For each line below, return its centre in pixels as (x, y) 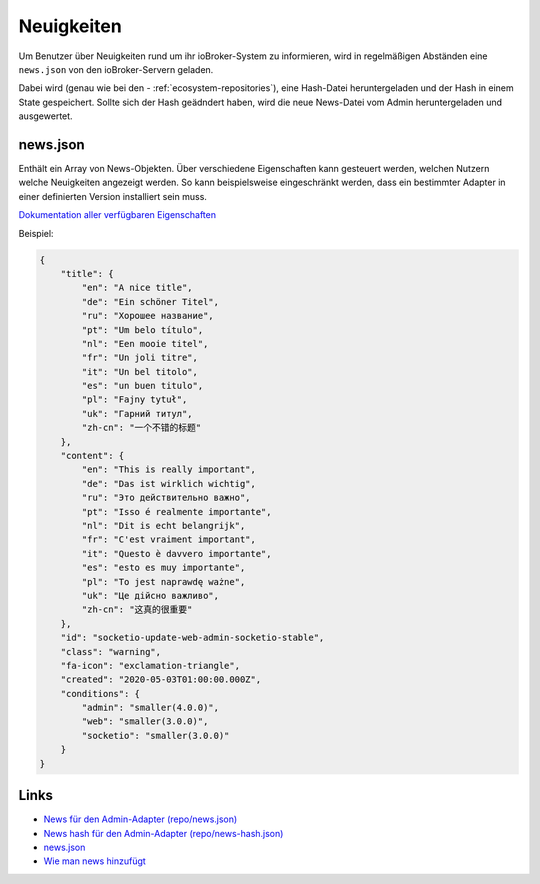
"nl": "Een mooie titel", (145, 343)
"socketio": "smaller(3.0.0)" (155, 735)
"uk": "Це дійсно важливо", (150, 595)
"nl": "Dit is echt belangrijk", (163, 525)
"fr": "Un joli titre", (140, 358)
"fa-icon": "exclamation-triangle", (150, 665)
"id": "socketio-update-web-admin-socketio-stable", (192, 638)
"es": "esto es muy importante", (163, 568)
